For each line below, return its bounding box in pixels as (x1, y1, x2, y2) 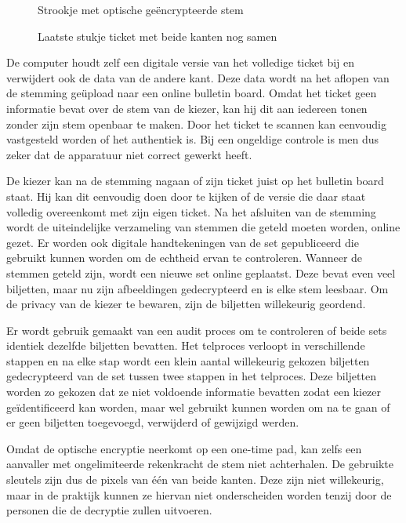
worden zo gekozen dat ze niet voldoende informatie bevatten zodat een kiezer (6, 383, 382, 400)
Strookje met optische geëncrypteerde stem (38, 2, 244, 17)
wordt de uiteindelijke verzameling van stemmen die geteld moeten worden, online (6, 219, 401, 235)
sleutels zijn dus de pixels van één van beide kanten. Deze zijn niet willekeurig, (6, 471, 384, 488)
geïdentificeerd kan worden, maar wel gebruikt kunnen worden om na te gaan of (6, 398, 390, 415)
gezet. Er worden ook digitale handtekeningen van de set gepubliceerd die (6, 234, 359, 250)
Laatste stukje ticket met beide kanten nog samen (38, 27, 277, 44)
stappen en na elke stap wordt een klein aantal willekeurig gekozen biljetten (6, 352, 370, 369)
